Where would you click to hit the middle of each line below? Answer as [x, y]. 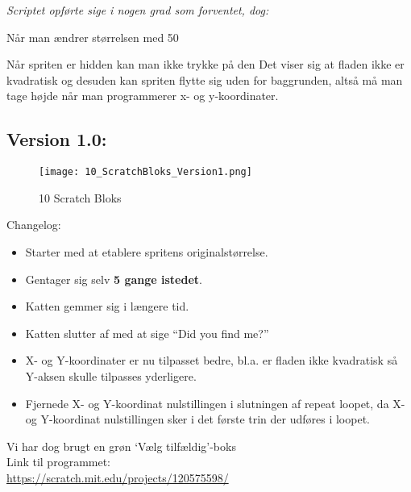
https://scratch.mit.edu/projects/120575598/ [118, 477]
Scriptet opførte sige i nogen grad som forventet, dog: [138, 10]
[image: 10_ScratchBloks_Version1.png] [145, 172]
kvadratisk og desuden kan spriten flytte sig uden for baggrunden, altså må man [205, 79]
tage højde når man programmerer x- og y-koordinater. [143, 96]
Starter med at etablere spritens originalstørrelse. [147, 252]
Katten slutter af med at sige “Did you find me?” [147, 333]
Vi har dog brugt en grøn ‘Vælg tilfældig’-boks [121, 446]
